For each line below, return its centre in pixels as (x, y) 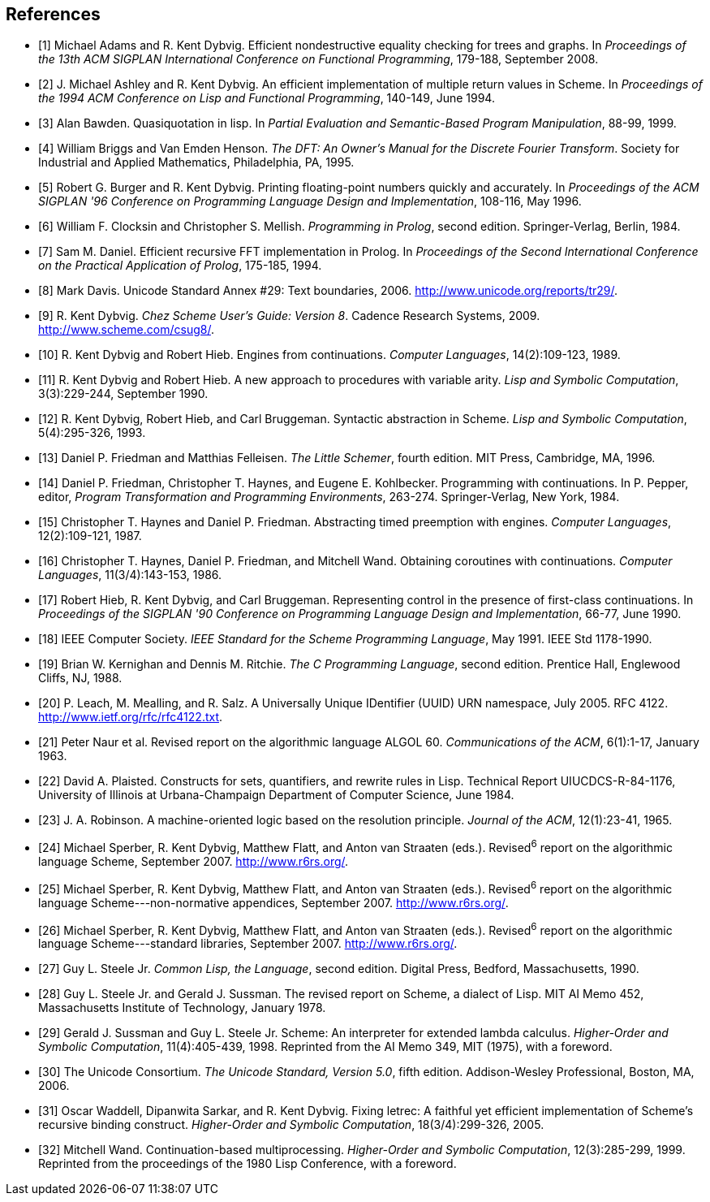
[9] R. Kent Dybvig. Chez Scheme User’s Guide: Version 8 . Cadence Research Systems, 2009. (289, 316)
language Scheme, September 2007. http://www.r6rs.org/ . (194, 862)
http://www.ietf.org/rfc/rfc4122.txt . (131, 717)
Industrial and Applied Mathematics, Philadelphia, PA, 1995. (196, 162)
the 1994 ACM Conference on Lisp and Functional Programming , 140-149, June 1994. (267, 98)
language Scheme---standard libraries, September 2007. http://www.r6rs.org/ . (248, 944)
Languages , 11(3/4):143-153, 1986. (130, 575)
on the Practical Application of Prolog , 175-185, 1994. (180, 266)
